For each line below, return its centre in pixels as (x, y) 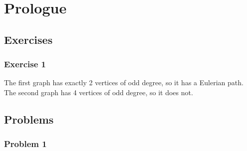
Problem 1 (25, 144)
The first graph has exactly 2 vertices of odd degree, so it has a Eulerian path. (124, 82)
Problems (29, 119)
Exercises (28, 39)
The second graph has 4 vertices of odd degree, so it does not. (99, 92)
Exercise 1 (25, 64)
